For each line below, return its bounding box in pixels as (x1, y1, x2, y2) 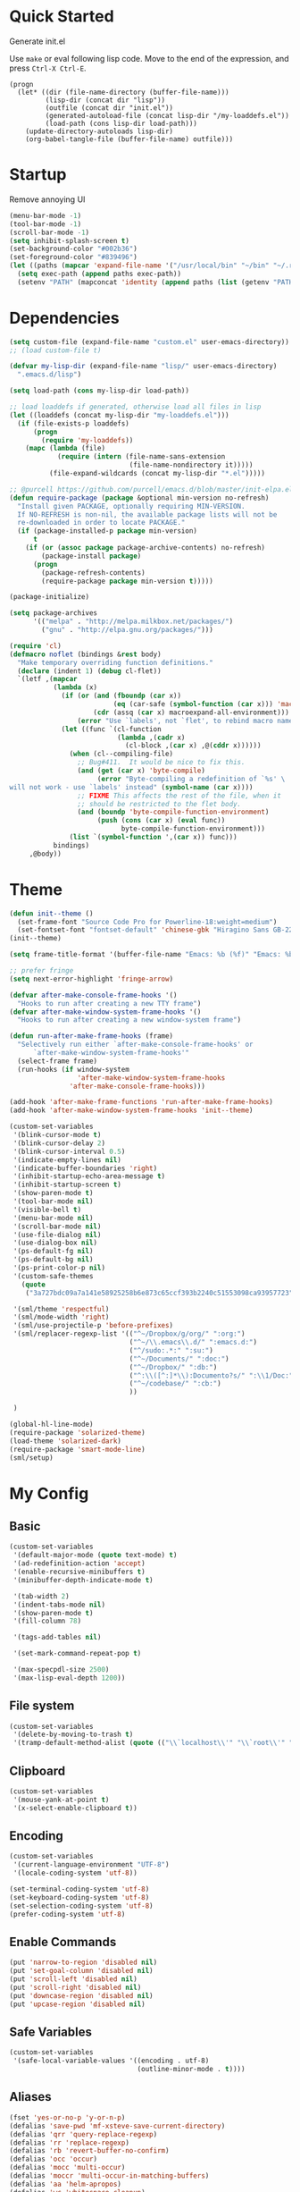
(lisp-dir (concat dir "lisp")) (45, 96, 166, 105)
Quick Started (9, 6, 114, 27)
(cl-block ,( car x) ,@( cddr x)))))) (124, 741, 262, 750)
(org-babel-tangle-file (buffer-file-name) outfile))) (25, 134, 234, 144)
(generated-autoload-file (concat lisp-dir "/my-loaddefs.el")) (45, 111, 290, 120)
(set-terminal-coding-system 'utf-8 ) (9, 1884, 150, 1894)
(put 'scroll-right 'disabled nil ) (9, 1983, 142, 1992)
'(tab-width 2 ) (12, 1591, 70, 1601)
